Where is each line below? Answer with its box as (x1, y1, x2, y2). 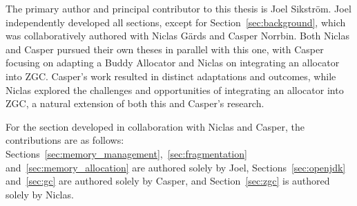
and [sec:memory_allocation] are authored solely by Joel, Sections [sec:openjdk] (6, 160, 346, 174)
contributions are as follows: (6, 133, 124, 147)
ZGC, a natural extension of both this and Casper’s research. (6, 96, 264, 111)
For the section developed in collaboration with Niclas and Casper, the (6, 119, 305, 133)
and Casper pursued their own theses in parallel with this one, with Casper (6, 41, 324, 56)
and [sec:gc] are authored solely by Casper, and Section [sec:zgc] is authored (6, 174, 330, 188)
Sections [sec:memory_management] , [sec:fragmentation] (6, 146, 247, 160)
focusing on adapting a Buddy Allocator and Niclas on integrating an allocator (6, 55, 340, 70)
